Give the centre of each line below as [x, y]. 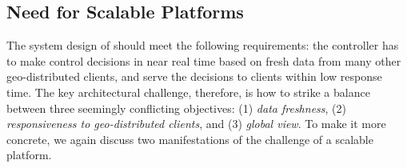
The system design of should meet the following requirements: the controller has [203, 45]
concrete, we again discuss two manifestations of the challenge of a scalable [190, 139]
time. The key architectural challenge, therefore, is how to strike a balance [188, 92]
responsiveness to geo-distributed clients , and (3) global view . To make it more [196, 124]
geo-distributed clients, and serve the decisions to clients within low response [194, 76]
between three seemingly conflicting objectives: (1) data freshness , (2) [176, 108]
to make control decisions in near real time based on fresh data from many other [204, 60]
